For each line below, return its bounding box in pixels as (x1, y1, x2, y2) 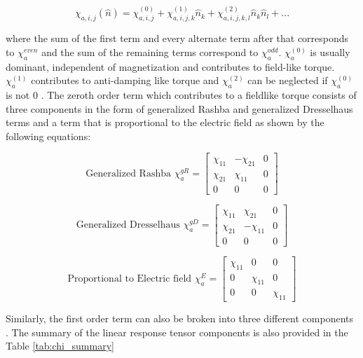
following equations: (6, 128, 91, 143)
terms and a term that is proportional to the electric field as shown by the (6, 115, 324, 130)
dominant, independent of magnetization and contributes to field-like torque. (6, 59, 335, 74)
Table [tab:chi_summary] (6, 338, 114, 353)
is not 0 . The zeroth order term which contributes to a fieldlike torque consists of (6, 88, 357, 102)
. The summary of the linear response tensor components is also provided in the (6, 324, 348, 339)
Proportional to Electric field (67, 274, 192, 284)
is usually (310, 44, 350, 59)
